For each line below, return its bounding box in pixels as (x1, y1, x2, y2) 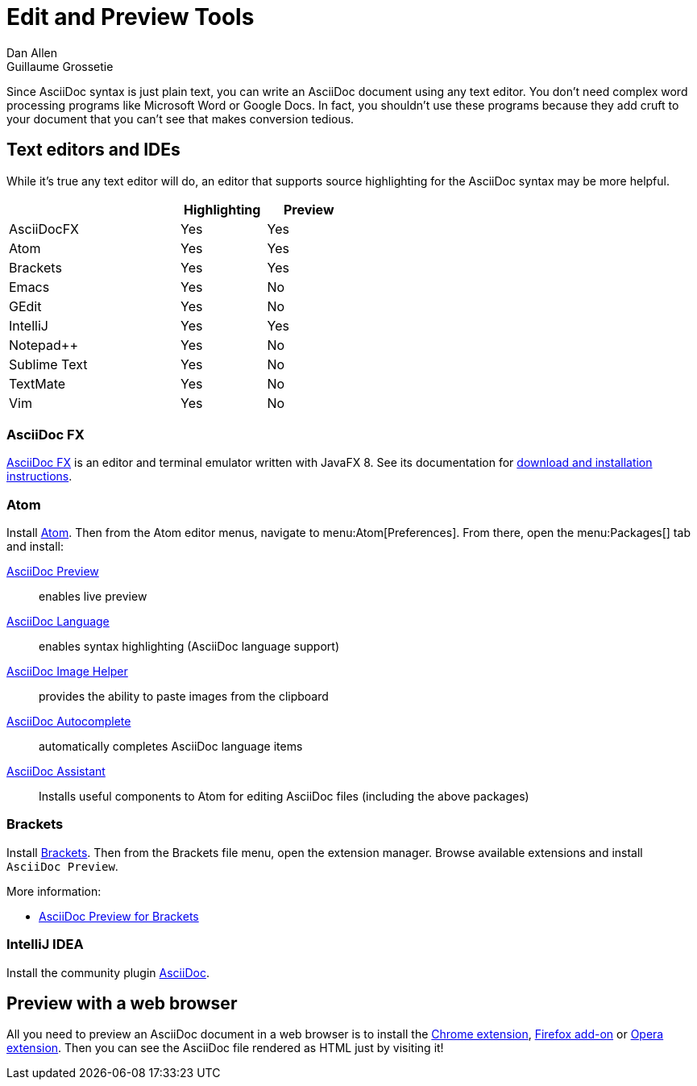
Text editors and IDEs (6, 139, 180, 160)
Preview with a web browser (6, 993, 238, 1014)
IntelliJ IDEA (6, 936, 84, 953)
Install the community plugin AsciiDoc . (6, 965, 210, 980)
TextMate (9, 375, 66, 392)
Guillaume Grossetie (6, 59, 114, 73)
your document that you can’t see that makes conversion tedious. (6, 111, 355, 126)
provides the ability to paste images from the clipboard (39, 689, 329, 704)
